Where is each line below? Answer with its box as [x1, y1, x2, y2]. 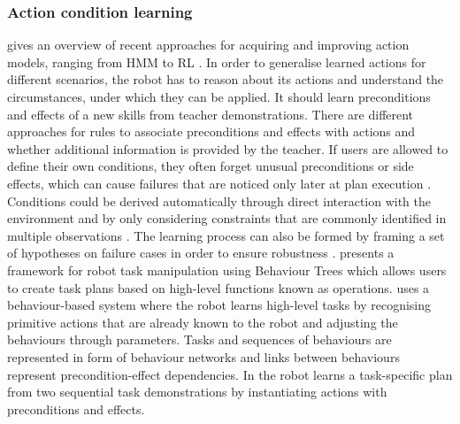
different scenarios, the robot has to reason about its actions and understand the [7, 70, 444, 89]
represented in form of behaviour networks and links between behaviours [7, 347, 400, 366]
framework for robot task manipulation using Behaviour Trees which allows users [7, 260, 447, 279]
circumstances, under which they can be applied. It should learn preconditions [7, 88, 431, 105]
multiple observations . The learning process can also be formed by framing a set [7, 226, 445, 244]
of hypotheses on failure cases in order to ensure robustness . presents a [7, 243, 395, 262]
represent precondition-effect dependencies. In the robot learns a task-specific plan [7, 365, 453, 383]
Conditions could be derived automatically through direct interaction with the [7, 191, 432, 210]
